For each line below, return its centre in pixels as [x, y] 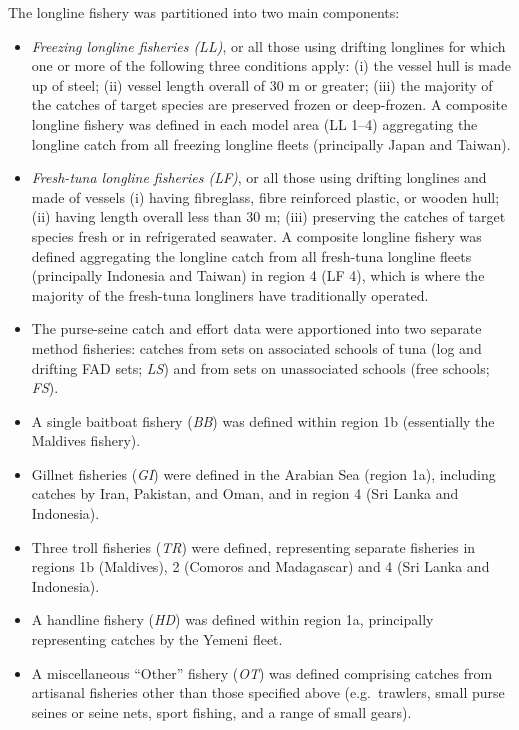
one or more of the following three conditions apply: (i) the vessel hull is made [271, 65]
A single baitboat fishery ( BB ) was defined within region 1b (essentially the [263, 420]
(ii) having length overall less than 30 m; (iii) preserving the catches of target [268, 216]
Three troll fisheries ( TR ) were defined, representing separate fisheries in [253, 546]
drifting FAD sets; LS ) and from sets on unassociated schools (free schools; [260, 367]
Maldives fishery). [86, 440]
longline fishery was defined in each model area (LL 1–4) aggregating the [254, 123]
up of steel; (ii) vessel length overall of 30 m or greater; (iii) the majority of [262, 84]
